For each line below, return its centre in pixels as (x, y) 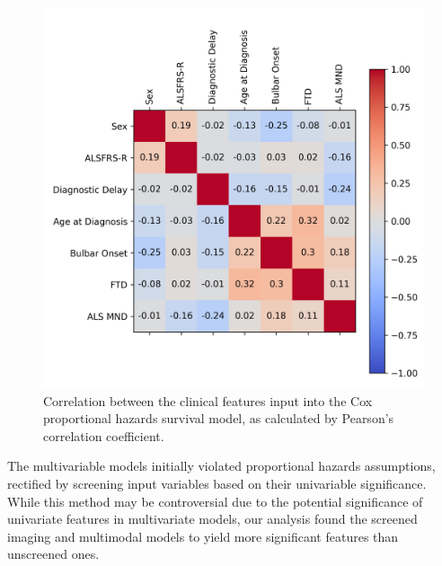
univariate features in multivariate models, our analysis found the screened (212, 519)
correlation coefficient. (104, 435)
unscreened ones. (53, 554)
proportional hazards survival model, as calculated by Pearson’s (219, 418)
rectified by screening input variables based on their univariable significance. (217, 483)
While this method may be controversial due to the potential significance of (215, 501)
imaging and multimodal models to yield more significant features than (203, 536)
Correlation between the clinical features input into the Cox (208, 400)
